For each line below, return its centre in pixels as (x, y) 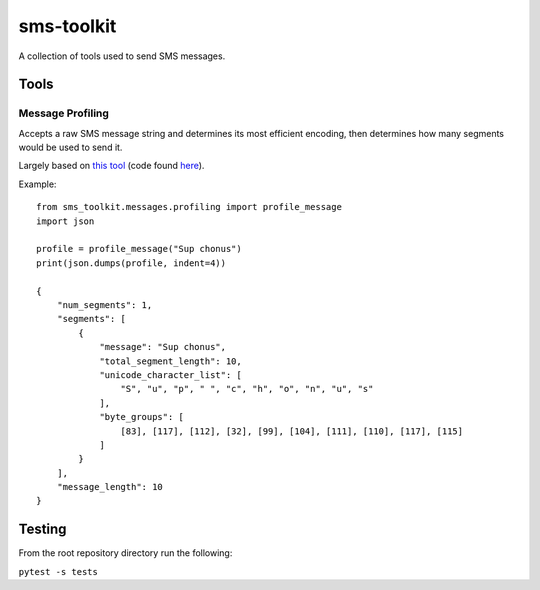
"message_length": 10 (110, 487)
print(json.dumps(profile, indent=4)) (131, 263)
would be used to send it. (70, 147)
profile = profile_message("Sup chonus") (139, 249)
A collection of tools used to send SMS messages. (122, 56)
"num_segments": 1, (104, 305)
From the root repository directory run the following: (125, 553)
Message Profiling (64, 113)
